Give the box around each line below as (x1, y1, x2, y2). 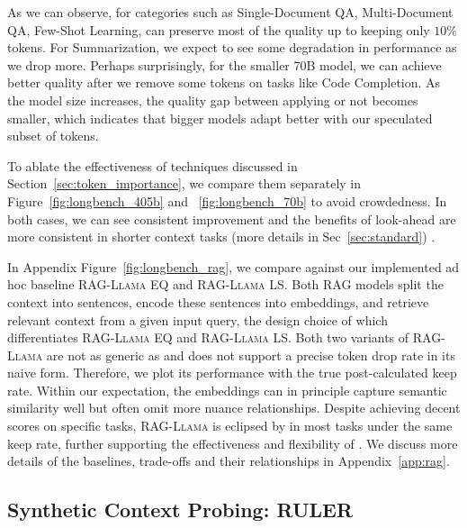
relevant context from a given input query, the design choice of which (7, 310, 388, 329)
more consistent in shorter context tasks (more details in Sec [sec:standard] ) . (7, 227, 436, 246)
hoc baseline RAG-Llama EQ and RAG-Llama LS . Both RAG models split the (7, 275, 444, 294)
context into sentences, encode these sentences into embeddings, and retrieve (7, 292, 429, 311)
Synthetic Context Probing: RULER (7, 496, 354, 523)
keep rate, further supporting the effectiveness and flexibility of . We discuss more (7, 433, 458, 452)
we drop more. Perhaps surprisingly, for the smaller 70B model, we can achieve (7, 55, 442, 74)
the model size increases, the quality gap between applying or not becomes (7, 90, 418, 109)
